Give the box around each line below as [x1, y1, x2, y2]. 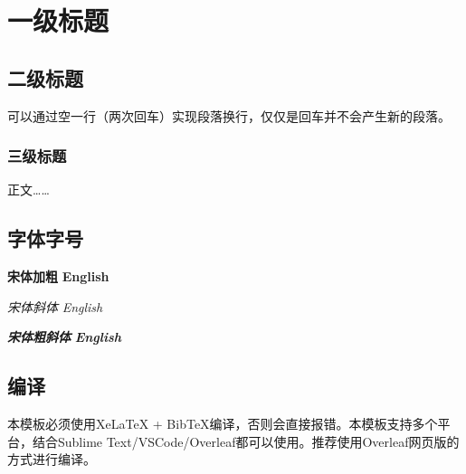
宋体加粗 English [7, 267, 109, 286]
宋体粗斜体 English [7, 327, 122, 346]
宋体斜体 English [7, 297, 103, 316]
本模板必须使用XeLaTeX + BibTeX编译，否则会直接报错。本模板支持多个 [7, 414, 438, 433]
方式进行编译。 [7, 450, 96, 469]
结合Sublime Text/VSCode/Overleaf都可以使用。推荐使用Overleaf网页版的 [32, 431, 460, 450]
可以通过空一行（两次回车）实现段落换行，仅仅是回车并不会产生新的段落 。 [7, 106, 451, 125]
